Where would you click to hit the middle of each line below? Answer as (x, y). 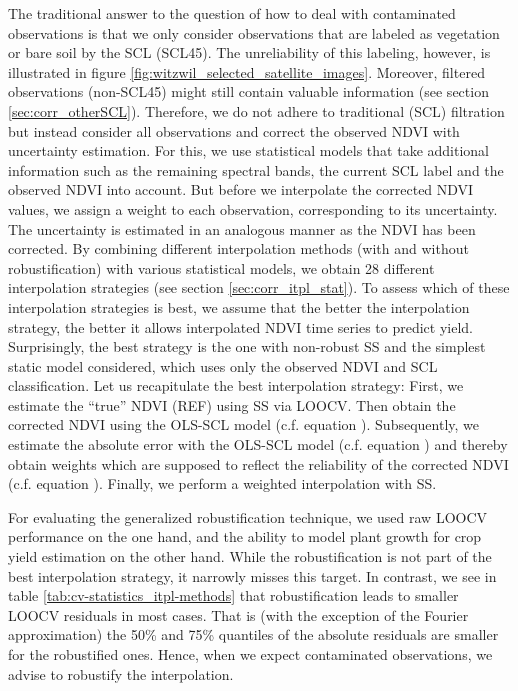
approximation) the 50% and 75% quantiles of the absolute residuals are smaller (253, 634)
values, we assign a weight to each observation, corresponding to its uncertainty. (253, 208)
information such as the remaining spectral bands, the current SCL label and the (256, 169)
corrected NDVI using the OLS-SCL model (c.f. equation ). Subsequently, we (243, 424)
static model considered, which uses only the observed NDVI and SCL (223, 365)
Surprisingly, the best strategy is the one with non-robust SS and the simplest (247, 346)
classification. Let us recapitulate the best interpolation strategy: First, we (236, 385)
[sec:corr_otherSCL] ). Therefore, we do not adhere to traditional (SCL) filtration (256, 110)
